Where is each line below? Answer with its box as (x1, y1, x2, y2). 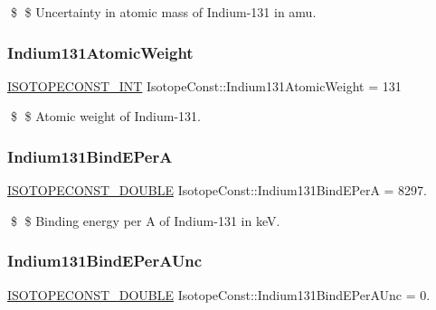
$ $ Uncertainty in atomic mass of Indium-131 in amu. (10, 3, 317, 21)
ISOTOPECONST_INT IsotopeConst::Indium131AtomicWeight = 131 (7, 76, 402, 95)
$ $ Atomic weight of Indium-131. (10, 107, 201, 126)
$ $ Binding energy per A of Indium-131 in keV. (10, 211, 280, 230)
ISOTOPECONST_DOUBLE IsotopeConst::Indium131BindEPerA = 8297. (7, 181, 428, 200)
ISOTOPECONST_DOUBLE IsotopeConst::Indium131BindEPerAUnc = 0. (7, 285, 431, 304)
